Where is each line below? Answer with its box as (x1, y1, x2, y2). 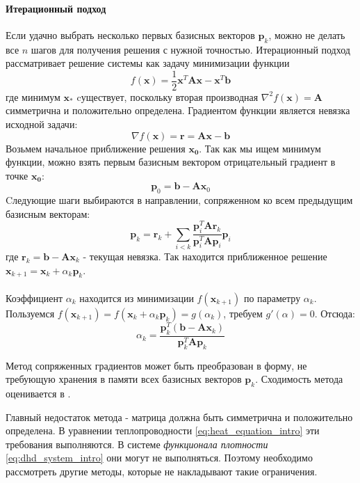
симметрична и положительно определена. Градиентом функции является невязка (6, 103, 350, 118)
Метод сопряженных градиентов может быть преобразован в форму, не (6, 358, 307, 372)
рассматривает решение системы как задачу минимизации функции (6, 56, 290, 70)
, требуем (223, 306, 263, 321)
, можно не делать (268, 27, 345, 42)
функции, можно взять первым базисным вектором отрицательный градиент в (6, 155, 336, 169)
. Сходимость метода (255, 372, 343, 386)
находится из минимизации (79, 291, 194, 306)
